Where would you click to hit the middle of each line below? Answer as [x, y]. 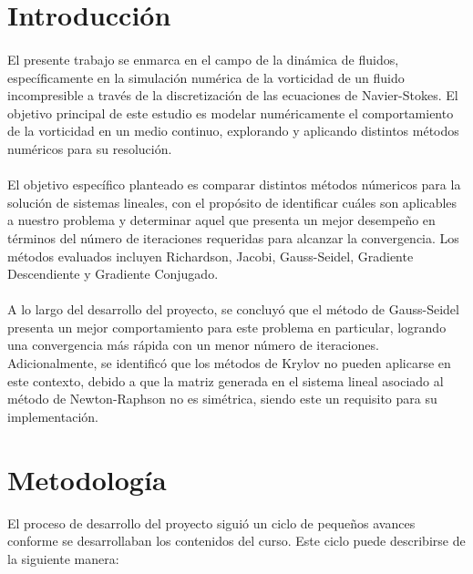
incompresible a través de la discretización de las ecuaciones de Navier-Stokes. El [233, 95]
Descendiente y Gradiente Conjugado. [113, 274]
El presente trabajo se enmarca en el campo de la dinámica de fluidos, [203, 59]
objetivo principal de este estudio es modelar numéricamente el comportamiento [231, 113]
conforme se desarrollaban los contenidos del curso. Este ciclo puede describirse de [236, 541]
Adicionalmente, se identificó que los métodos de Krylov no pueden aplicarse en [229, 363]
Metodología [87, 479]
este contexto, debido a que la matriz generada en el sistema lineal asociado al [226, 380]
